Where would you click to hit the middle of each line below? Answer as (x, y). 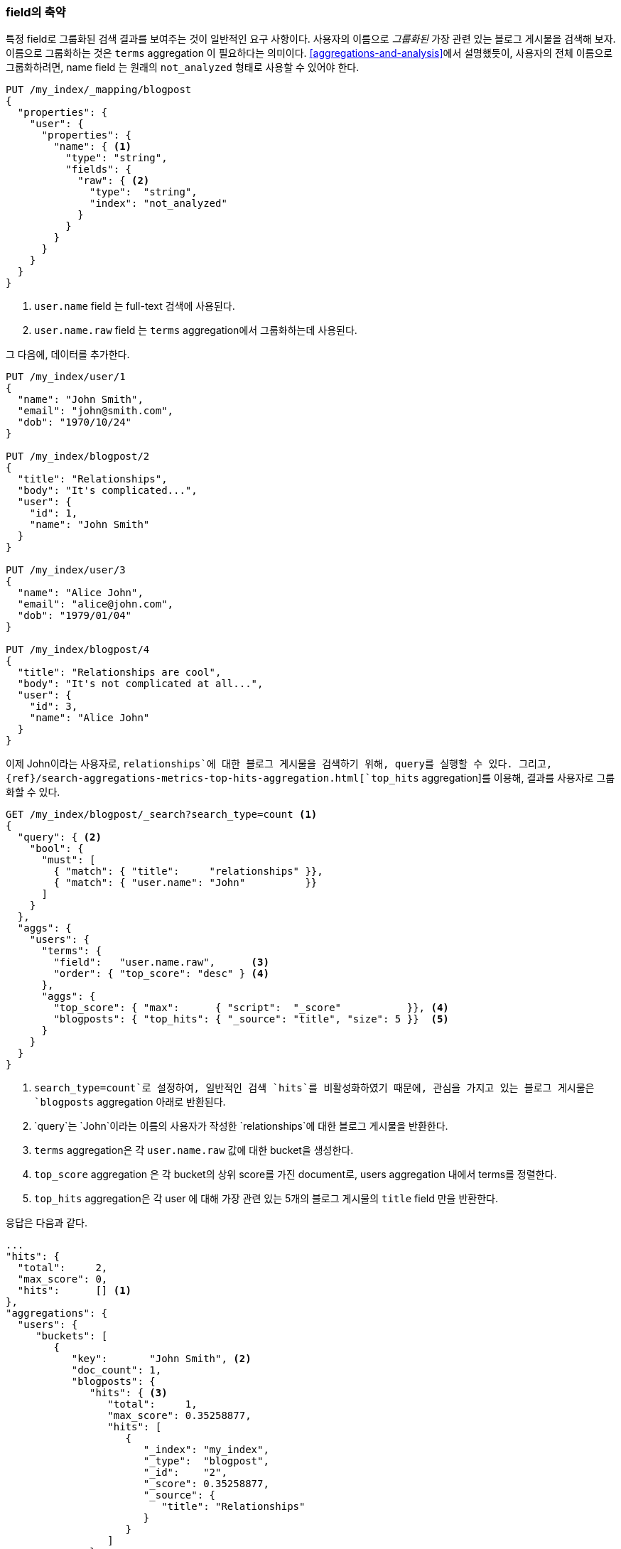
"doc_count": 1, (117, 1370)
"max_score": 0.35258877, (179, 1416)
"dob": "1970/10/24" (75, 422)
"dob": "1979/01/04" (75, 616)
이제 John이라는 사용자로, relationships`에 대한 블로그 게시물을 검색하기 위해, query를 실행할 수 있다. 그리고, (279, 764)
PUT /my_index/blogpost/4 (78, 650)
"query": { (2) (59, 837)
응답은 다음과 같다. (47, 1223)
